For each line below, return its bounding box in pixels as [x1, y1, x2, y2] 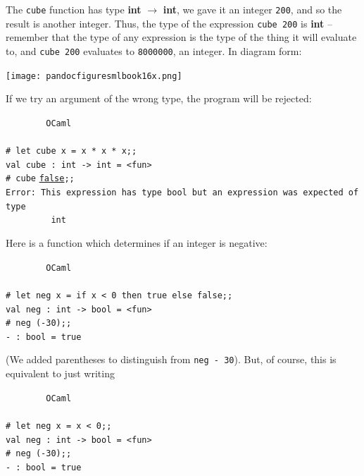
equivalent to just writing [6, 366, 115, 381]
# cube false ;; [6, 173, 75, 184]
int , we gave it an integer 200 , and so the [163, 2, 342, 16]
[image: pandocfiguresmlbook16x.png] [6, 71, 182, 81]
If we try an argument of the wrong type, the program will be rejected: [6, 91, 312, 106]
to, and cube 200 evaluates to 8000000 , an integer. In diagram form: [6, 43, 302, 58]
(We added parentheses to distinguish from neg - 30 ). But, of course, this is [6, 352, 337, 367]
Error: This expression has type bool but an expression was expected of [6, 188, 359, 198]
